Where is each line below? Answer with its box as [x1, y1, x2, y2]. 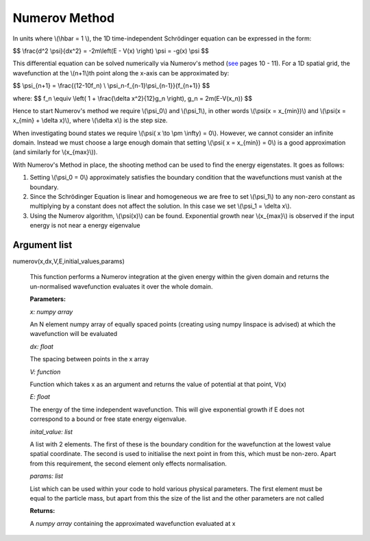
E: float [29, 393, 51, 401]
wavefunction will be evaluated [29, 330, 118, 338]
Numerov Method [12, 10, 115, 25]
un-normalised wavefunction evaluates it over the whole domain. [29, 282, 213, 291]
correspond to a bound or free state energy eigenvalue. [29, 415, 187, 423]
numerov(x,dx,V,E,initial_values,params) [12, 257, 125, 265]
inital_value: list [29, 427, 73, 435]
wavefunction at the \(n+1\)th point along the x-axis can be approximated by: [12, 69, 230, 77]
